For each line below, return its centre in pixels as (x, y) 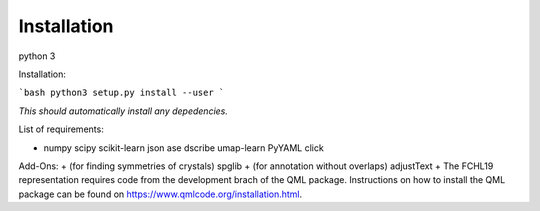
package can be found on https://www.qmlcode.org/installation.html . (160, 194)
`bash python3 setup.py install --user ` (121, 93)
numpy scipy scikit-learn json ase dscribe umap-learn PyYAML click (183, 147)
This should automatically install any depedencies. (123, 111)
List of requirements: (61, 129)
